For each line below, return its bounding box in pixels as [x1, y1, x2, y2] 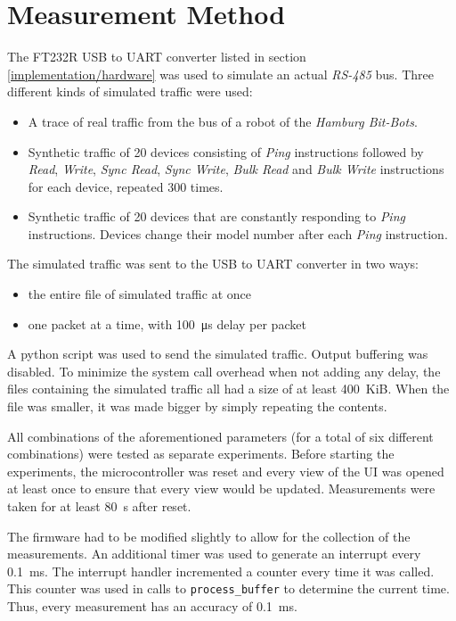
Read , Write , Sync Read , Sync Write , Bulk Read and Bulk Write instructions [28, 160, 444, 178]
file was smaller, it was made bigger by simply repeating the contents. [7, 397, 387, 416]
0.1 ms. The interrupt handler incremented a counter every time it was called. [7, 561, 435, 580]
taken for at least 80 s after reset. [7, 497, 191, 515]
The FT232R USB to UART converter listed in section [7, 47, 306, 66]
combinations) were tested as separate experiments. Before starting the [7, 444, 395, 463]
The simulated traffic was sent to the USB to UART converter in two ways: [7, 254, 419, 273]
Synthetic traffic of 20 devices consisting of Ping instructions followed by [28, 142, 424, 161]
